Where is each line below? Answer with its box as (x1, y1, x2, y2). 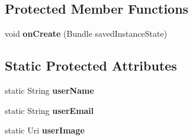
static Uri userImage (5, 124, 85, 136)
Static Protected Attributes (5, 56, 177, 75)
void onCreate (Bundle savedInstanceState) (5, 27, 168, 40)
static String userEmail (5, 104, 94, 116)
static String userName (5, 84, 94, 96)
